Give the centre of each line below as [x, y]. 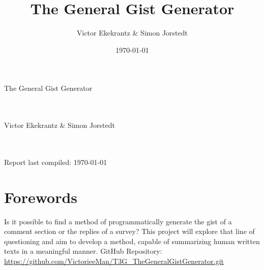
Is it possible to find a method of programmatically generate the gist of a [118, 221]
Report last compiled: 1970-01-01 [56, 162]
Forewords [41, 197]
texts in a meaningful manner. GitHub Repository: [83, 251]
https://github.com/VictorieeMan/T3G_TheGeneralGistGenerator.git [114, 261]
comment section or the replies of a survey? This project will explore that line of [129, 231]
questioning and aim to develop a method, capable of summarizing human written [132, 241]
